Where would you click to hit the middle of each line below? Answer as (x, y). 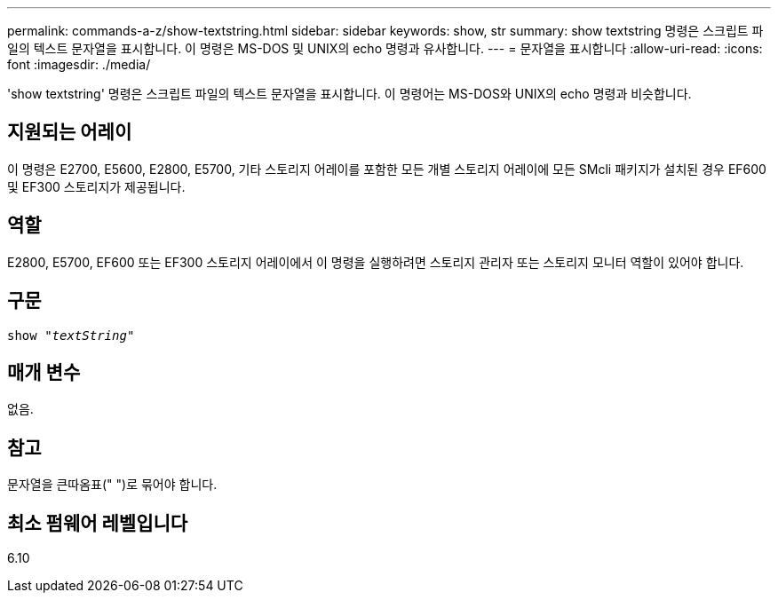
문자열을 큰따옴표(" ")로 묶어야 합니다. (112, 485)
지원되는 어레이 (70, 132)
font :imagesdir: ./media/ (79, 64)
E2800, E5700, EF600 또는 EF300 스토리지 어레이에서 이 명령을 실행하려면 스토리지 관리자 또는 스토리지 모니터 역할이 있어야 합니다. (376, 262)
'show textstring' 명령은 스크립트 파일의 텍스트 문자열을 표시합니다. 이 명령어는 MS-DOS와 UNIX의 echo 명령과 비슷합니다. (349, 94)
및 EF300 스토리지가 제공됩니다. (96, 186)
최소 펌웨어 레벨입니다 (98, 523)
